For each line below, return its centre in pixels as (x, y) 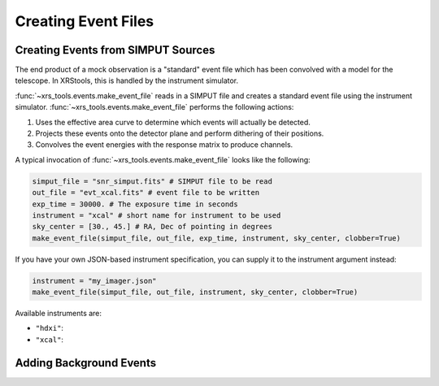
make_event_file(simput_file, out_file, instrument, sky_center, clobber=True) (195, 292)
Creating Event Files (85, 21)
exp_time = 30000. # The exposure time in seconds (135, 204)
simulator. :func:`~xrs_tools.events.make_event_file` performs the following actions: (154, 107)
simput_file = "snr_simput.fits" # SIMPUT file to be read (152, 181)
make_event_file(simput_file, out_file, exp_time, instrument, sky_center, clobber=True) (217, 238)
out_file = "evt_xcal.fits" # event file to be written (146, 193)
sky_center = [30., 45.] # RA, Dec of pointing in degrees (152, 227)
